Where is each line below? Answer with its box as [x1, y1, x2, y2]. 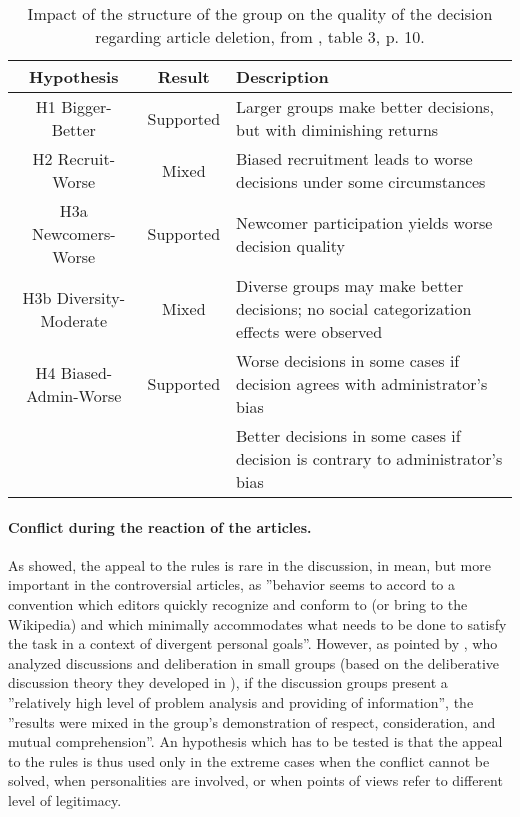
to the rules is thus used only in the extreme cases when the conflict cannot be [8, 750, 490, 771]
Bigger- [61, 95, 112, 118]
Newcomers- [31, 222, 116, 245]
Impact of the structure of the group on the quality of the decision [27, 2, 493, 25]
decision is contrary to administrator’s [236, 447, 503, 470]
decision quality [236, 233, 346, 257]
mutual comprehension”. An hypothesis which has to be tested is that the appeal [8, 731, 503, 752]
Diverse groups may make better [236, 274, 464, 297]
